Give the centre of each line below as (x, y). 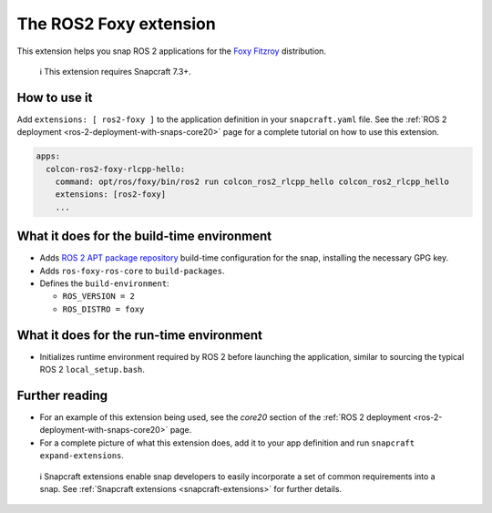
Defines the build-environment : (104, 283)
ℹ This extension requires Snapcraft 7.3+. (115, 71)
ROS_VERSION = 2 (99, 297)
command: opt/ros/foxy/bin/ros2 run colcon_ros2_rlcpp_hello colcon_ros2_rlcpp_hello (252, 182)
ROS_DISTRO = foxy (103, 309)
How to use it (55, 97)
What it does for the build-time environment (144, 236)
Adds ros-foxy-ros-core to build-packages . (132, 271)
